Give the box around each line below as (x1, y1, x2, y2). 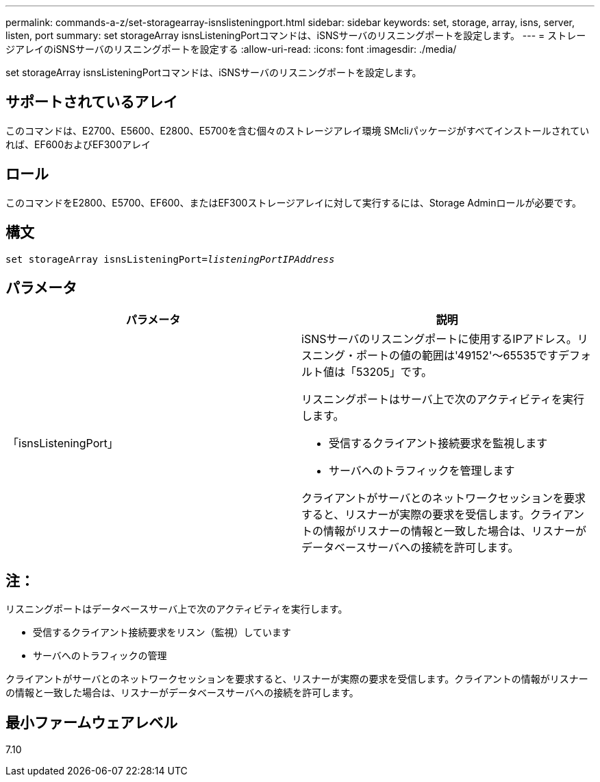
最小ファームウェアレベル (5, 713, 178, 731)
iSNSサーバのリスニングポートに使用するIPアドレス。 (301, 332, 577, 346)
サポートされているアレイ (5, 93, 178, 111)
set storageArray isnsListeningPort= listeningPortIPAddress (5, 253, 335, 265)
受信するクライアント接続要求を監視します (329, 436, 548, 451)
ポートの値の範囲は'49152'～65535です (356, 348, 558, 363)
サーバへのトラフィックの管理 (33, 650, 167, 662)
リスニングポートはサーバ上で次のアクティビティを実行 (301, 392, 585, 407)
